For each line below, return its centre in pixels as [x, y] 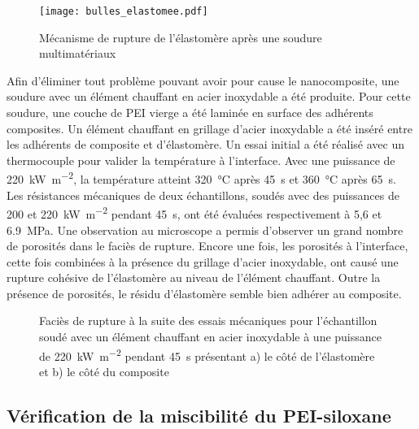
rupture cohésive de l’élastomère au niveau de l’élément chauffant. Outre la [194, 277]
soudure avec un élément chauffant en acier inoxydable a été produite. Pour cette [209, 96]
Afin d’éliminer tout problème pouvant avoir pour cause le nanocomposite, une [203, 80]
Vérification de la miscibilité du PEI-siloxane [199, 415]
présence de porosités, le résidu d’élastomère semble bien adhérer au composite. [204, 293]
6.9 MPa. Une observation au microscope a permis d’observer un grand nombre [205, 230]
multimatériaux [78, 53]
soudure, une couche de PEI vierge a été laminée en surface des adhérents [190, 113]
